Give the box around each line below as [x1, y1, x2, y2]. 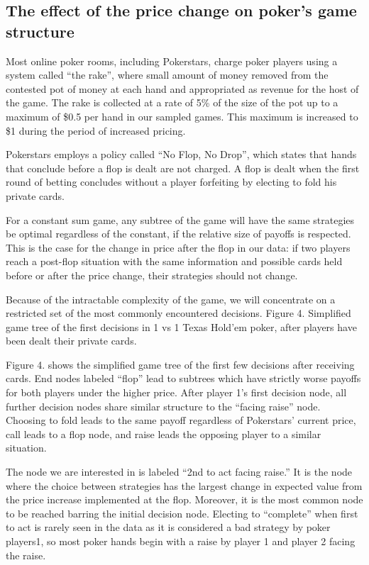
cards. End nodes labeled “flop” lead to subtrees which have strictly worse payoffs [6, 371, 361, 386]
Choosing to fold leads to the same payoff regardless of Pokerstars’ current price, [6, 413, 356, 427]
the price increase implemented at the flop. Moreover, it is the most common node [6, 492, 363, 507]
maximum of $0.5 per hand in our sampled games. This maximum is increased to [6, 108, 358, 123]
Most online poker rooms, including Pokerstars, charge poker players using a [6, 53, 338, 68]
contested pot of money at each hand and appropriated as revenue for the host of [6, 81, 359, 96]
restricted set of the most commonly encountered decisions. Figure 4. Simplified [6, 306, 351, 320]
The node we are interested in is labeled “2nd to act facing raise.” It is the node [6, 464, 353, 479]
